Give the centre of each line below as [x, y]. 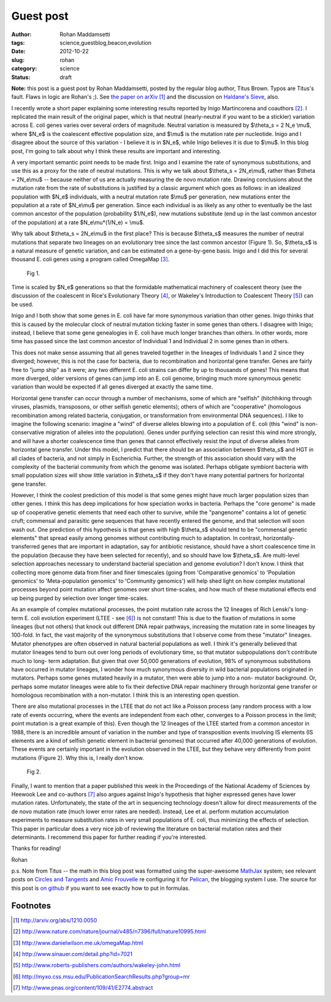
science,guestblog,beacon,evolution [105, 42]
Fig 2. [34, 772]
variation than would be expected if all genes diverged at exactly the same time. [112, 387]
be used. [22, 304]
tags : [18, 42]
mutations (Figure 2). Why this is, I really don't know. [78, 757]
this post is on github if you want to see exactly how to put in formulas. [101, 888]
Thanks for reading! [36, 848]
